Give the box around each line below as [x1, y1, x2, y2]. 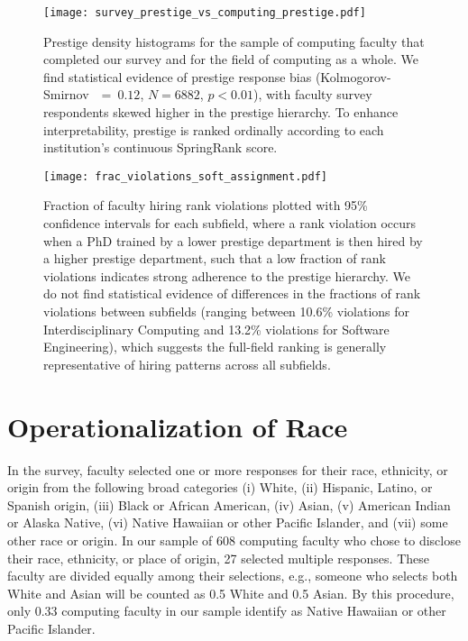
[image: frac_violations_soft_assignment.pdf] [43, 169, 327, 183]
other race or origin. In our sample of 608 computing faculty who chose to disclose [7, 530, 461, 549]
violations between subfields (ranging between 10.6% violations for [43, 302, 410, 321]
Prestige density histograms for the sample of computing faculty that [43, 32, 425, 50]
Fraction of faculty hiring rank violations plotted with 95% [43, 196, 368, 215]
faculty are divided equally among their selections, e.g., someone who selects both [7, 566, 458, 585]
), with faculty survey [253, 85, 372, 104]
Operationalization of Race [7, 407, 348, 444]
